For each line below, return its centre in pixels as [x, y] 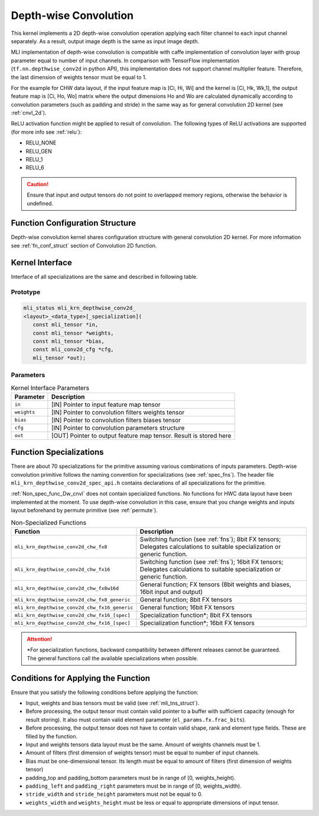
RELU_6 [35, 168]
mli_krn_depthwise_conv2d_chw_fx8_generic [72, 600]
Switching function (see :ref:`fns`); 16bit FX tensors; [211, 562]
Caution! [38, 184]
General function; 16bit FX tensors [187, 608]
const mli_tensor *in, [66, 325]
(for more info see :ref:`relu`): [46, 132]
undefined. [40, 203]
